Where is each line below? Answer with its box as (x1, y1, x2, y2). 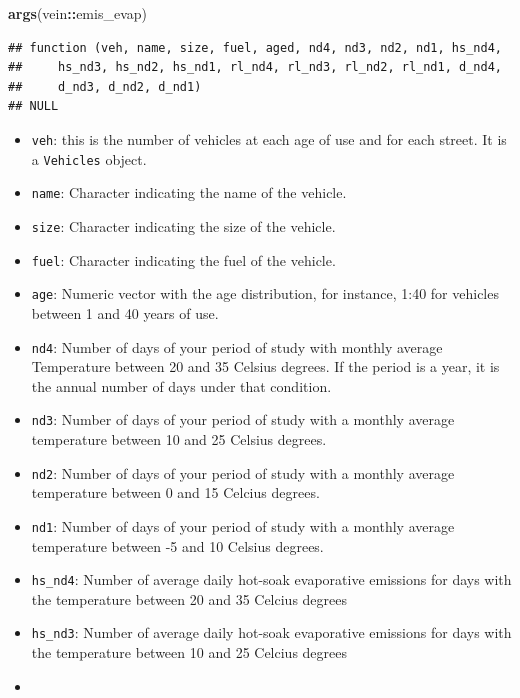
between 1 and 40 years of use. (31, 302, 219, 323)
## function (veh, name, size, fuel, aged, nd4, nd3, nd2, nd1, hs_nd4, (8, 40, 502, 55)
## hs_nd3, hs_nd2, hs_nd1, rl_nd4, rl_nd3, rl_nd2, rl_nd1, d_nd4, (8, 60, 502, 75)
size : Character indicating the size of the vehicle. (31, 215, 336, 236)
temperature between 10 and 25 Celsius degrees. (31, 429, 327, 449)
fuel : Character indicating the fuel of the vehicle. (31, 249, 336, 270)
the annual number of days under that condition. (31, 375, 332, 396)
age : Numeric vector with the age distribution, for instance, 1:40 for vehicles (31, 283, 499, 304)
